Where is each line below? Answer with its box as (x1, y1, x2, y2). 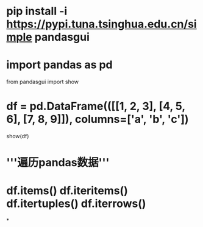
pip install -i (6, 4, 68, 18)
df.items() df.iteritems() (6, 184, 128, 198)
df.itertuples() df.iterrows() (6, 197, 146, 211)
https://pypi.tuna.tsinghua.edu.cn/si (6, 17, 197, 31)
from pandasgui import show (6, 78, 79, 86)
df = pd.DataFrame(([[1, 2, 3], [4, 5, (6, 99, 186, 113)
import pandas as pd (6, 58, 113, 72)
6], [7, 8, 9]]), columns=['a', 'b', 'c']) (6, 113, 189, 126)
